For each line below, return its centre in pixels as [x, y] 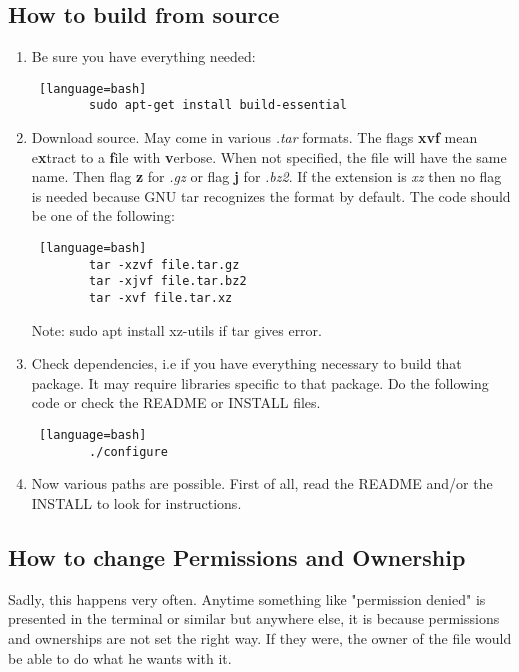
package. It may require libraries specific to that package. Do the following [260, 382]
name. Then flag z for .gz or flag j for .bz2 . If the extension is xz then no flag [266, 176]
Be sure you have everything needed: [143, 56]
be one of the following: [103, 215]
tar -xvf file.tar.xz [161, 298]
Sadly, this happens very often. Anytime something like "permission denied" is [247, 598]
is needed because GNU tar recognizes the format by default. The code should [271, 195]
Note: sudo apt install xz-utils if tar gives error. [176, 329]
